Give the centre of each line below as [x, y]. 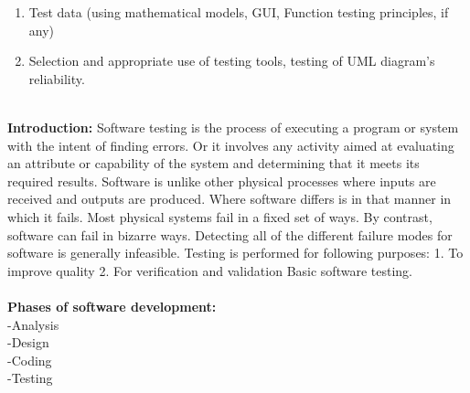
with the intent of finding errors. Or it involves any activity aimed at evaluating [231, 145]
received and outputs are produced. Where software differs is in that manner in [230, 199]
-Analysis [33, 324]
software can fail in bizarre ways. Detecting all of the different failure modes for [230, 234]
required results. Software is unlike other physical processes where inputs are [222, 181]
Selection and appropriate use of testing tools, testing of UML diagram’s [232, 61]
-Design [28, 342]
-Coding [30, 360]
